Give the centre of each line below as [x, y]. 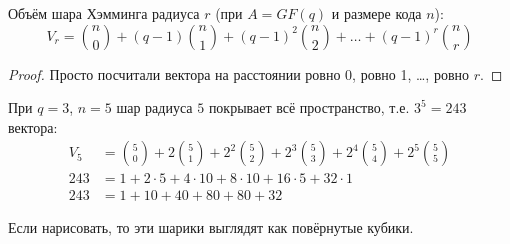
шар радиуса [154, 107]
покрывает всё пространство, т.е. [309, 107]
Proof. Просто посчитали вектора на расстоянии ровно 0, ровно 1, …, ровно [238, 73]
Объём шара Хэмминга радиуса [104, 13]
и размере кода [376, 13]
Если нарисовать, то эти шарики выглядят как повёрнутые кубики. [211, 227]
